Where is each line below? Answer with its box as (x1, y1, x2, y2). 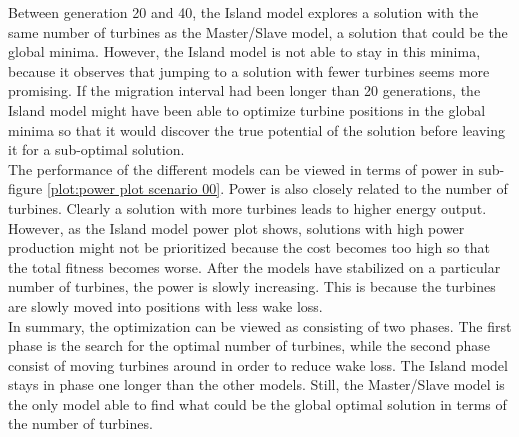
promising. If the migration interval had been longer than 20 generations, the (8, 80, 481, 101)
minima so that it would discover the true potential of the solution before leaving (8, 119, 505, 140)
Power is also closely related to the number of (228, 178, 508, 199)
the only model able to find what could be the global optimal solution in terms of (8, 393, 507, 414)
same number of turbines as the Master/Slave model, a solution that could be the (8, 21, 508, 42)
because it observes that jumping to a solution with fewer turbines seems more (8, 60, 490, 81)
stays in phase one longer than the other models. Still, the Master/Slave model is (8, 374, 505, 395)
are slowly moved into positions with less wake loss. (8, 295, 323, 316)
